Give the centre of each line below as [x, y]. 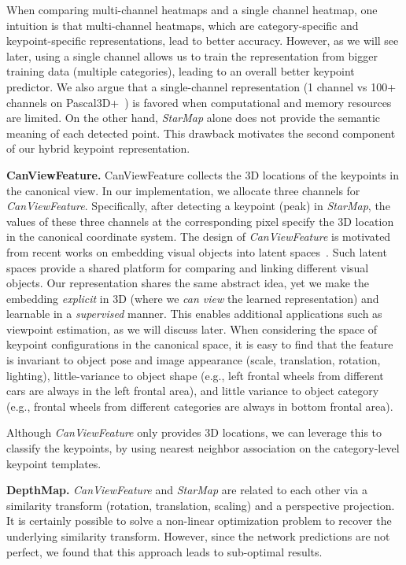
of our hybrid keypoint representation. [98, 148]
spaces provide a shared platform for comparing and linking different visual [188, 267]
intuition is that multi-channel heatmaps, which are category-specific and [183, 25]
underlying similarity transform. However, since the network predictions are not [198, 536]
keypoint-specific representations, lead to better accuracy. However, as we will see [203, 41]
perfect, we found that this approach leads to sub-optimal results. [164, 551]
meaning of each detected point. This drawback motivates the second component [201, 133]
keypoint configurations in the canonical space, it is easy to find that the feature [200, 344]
